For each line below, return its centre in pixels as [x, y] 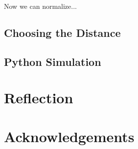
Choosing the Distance [62, 32]
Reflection [39, 98]
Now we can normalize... [40, 6]
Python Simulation [53, 61]
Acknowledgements [69, 136]
